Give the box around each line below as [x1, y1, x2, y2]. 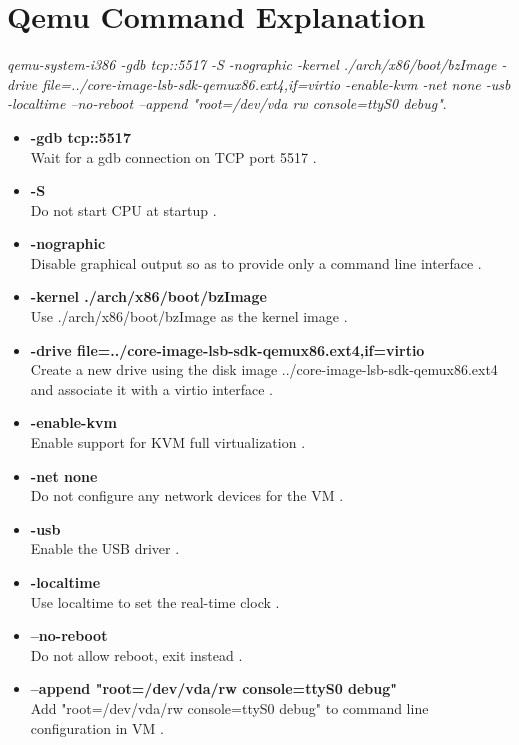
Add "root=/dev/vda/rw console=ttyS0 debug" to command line [30, 697, 429, 718]
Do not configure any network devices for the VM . [30, 485, 344, 506]
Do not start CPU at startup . [30, 199, 217, 220]
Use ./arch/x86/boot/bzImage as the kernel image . [30, 306, 348, 327]
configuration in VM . [30, 717, 164, 738]
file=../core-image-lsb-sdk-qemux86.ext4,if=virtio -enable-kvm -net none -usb [42, 73, 511, 94]
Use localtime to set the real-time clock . [30, 591, 280, 612]
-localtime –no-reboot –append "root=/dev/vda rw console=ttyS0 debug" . [7, 93, 447, 114]
